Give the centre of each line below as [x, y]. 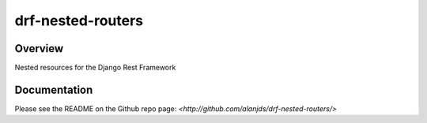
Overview [39, 48]
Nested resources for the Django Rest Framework [95, 68]
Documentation [54, 89]
